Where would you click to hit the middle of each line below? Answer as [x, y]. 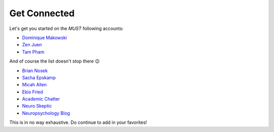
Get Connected [42, 13]
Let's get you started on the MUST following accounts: [66, 28]
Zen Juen [32, 45]
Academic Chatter [41, 99]
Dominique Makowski [44, 38]
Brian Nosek [35, 71]
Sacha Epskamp [39, 77]
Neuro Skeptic [37, 106]
